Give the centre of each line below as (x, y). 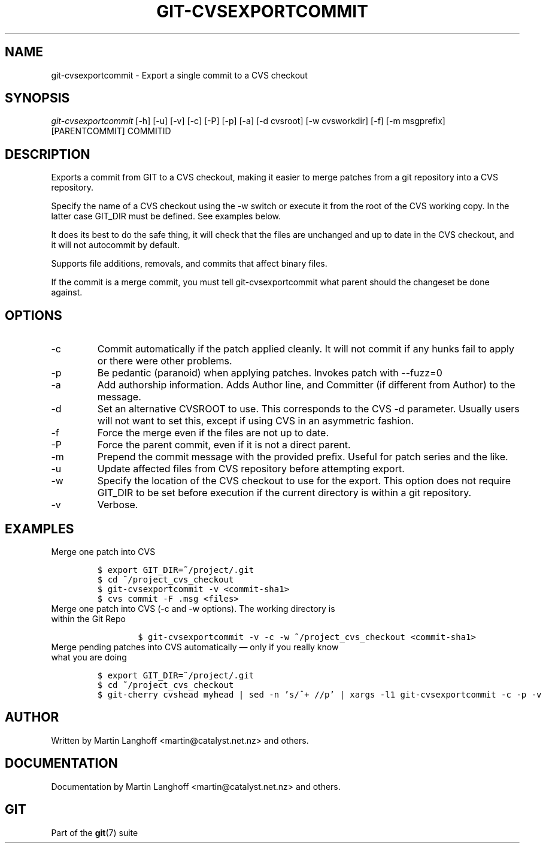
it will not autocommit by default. (116, 245)
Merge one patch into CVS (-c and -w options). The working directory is (193, 608)
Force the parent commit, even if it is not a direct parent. (224, 445)
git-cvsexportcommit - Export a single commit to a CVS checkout (179, 75)
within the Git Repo (88, 618)
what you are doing (89, 657)
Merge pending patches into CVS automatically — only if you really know (195, 647)
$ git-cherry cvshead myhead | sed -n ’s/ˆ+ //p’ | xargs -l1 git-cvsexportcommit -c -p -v (319, 694)
